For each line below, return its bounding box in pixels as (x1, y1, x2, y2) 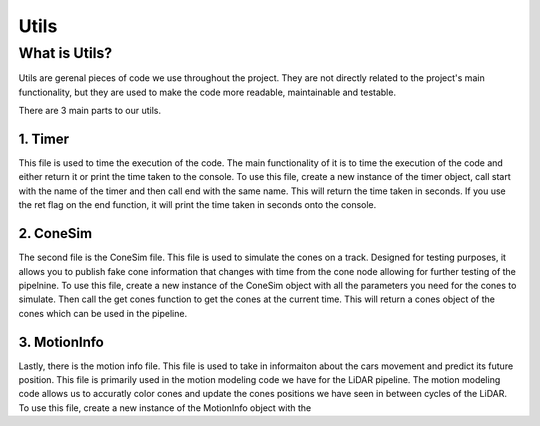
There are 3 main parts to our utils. (18, 105, 162, 117)
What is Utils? (18, 44, 113, 62)
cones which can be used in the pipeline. (18, 307, 188, 319)
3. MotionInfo (18, 333, 104, 350)
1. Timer (18, 130, 70, 147)
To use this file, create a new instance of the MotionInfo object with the (18, 401, 312, 414)
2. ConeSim (18, 225, 93, 242)
